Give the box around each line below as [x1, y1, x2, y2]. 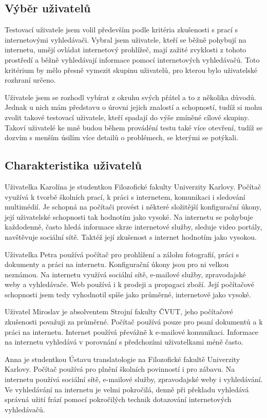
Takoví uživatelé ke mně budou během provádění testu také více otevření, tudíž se [5, 122, 263, 132]
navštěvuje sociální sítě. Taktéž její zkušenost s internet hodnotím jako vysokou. [5, 231, 257, 242]
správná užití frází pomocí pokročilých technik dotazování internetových [5, 394, 232, 405]
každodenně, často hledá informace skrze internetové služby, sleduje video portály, [5, 221, 262, 232]
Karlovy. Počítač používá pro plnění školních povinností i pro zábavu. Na [5, 364, 235, 374]
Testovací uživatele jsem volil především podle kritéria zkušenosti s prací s [5, 24, 238, 35]
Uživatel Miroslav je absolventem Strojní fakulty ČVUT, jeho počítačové [5, 306, 233, 317]
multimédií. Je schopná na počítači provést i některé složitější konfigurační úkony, [5, 201, 261, 212]
